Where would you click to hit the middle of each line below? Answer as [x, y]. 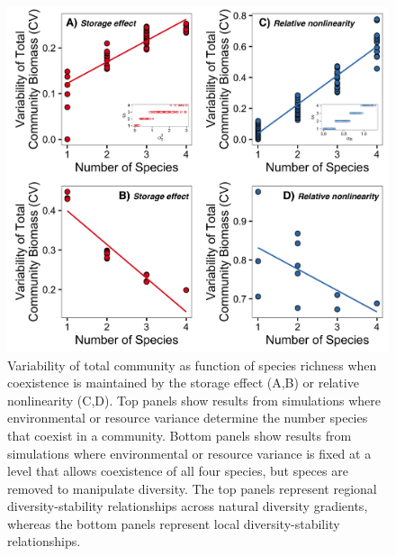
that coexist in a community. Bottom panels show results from [180, 435]
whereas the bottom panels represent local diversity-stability [174, 523]
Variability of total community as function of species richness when [192, 365]
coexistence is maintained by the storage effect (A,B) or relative [183, 383]
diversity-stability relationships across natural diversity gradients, [188, 506]
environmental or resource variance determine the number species [188, 418]
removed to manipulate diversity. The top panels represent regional [192, 488]
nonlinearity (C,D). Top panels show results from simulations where [194, 400]
